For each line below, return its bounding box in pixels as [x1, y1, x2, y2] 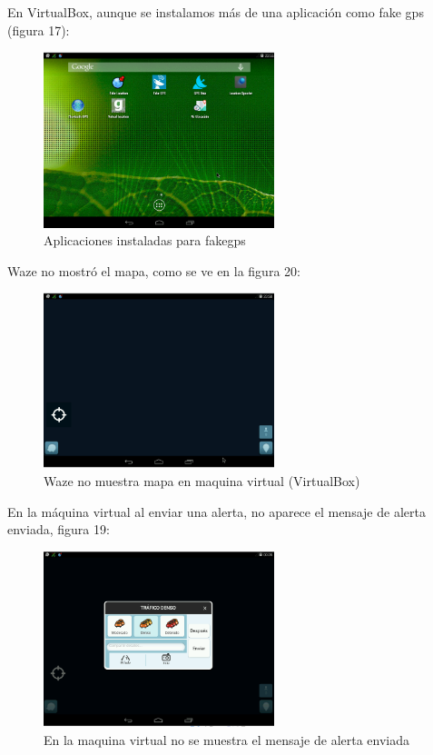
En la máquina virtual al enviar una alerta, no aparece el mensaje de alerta [7, 502, 426, 521]
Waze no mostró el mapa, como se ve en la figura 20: [7, 261, 300, 280]
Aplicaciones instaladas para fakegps [44, 231, 246, 250]
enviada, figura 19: [7, 520, 110, 539]
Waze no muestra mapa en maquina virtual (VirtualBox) [44, 471, 360, 490]
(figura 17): [7, 20, 70, 39]
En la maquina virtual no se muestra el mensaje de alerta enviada [44, 730, 410, 749]
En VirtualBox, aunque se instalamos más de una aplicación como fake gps [7, 3, 424, 21]
